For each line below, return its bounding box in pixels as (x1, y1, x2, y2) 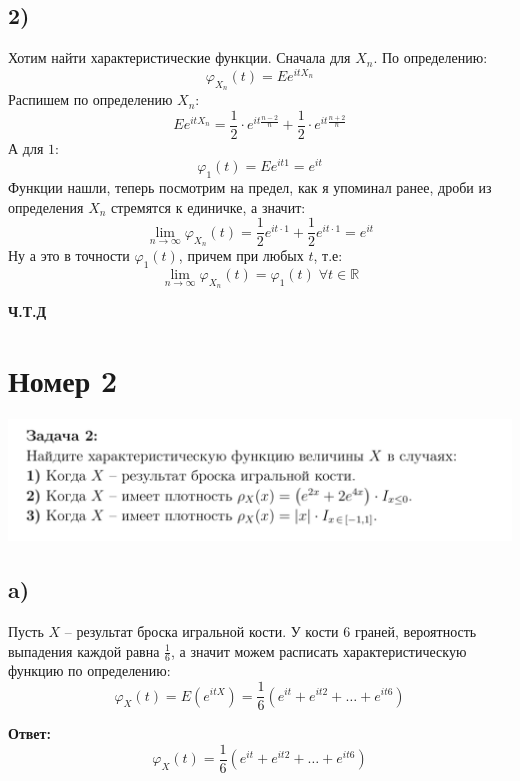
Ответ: (8, 723, 51, 744)
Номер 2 (8, 360, 118, 401)
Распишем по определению (8, 89, 173, 110)
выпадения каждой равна (8, 640, 160, 661)
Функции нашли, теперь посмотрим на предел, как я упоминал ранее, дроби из (8, 177, 492, 198)
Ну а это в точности (8, 245, 130, 266)
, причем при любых (178, 245, 304, 266)
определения (8, 196, 84, 217)
